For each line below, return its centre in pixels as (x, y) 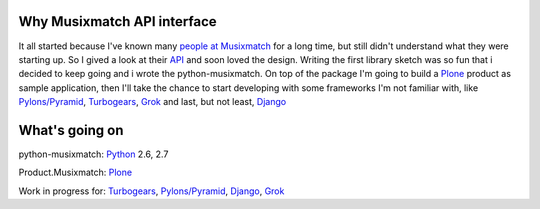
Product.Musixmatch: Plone (75, 172)
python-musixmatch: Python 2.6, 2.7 (93, 154)
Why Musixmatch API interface (117, 21)
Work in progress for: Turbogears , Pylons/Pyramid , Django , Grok (151, 191)
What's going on (71, 130)
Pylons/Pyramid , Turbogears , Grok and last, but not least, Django (152, 102)
